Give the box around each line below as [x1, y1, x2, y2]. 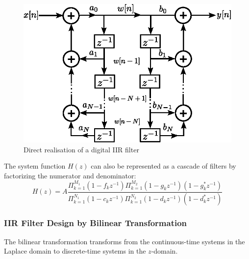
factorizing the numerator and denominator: [4, 170, 136, 180]
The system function [4, 161, 66, 171]
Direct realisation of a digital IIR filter [24, 144, 139, 154]
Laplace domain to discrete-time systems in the [4, 246, 146, 256]
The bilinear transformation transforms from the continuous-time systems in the [4, 236, 245, 246]
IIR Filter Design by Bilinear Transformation [4, 217, 187, 229]
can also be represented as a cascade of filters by [91, 161, 236, 171]
